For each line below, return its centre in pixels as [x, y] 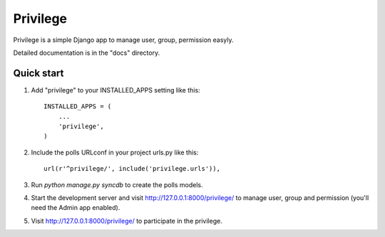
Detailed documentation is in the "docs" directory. [87, 53]
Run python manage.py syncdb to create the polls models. [117, 184]
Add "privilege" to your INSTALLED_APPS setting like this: [115, 90]
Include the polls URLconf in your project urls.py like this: [115, 152]
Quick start [38, 73]
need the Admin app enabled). [76, 208]
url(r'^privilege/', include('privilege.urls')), [132, 169]
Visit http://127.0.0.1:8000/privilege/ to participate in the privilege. [127, 221]
